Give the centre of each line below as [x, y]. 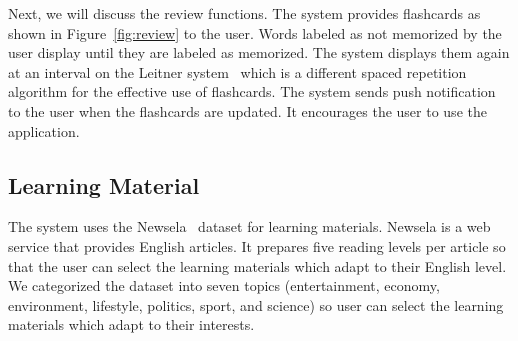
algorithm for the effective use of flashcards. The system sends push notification [252, 91]
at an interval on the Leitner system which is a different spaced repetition [237, 71]
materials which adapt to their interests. [131, 324]
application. [44, 130]
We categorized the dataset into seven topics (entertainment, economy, [224, 285]
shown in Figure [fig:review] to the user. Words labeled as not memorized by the [255, 32]
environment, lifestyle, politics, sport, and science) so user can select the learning [256, 304]
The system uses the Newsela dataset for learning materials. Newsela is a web [249, 226]
